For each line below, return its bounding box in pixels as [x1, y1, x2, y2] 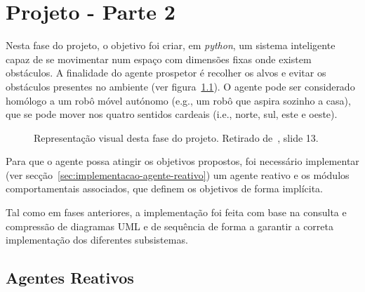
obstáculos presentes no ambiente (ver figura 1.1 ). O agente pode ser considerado [6, 79, 355, 93]
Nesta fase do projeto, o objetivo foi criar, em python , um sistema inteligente [6, 38, 336, 53]
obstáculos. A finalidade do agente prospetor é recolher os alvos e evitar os [6, 65, 326, 80]
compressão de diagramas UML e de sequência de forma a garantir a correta [6, 218, 333, 233]
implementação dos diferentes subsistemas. [6, 232, 188, 247]
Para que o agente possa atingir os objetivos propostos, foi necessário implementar [6, 154, 359, 168]
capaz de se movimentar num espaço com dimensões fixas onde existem [6, 51, 312, 66]
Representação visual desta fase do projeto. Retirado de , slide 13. [34, 130, 319, 145]
